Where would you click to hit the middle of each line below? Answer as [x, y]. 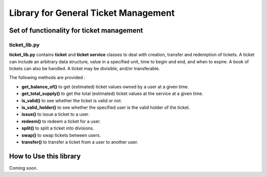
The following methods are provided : [47, 78]
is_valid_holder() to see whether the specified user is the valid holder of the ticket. [106, 108]
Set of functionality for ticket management [76, 30]
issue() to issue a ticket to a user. [56, 114]
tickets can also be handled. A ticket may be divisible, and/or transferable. [85, 69]
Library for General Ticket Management [92, 13]
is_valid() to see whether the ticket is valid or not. [72, 100]
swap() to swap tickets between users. [61, 135]
